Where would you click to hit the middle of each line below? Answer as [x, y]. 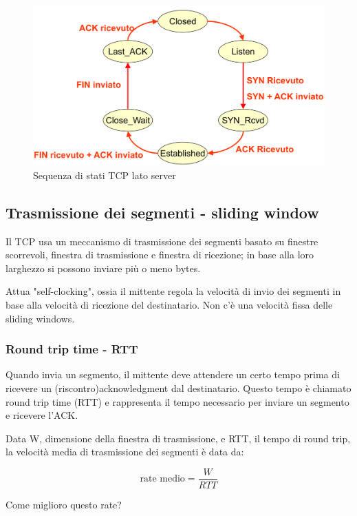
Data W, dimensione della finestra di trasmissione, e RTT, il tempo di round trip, [178, 438]
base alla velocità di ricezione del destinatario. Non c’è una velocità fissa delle [169, 305]
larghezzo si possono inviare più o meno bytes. [103, 268]
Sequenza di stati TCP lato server [105, 175]
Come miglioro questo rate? [64, 505]
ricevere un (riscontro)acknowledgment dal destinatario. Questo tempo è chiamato [178, 388]
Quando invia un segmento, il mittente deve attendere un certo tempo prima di [173, 374]
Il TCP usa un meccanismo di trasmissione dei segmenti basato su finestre [162, 241]
